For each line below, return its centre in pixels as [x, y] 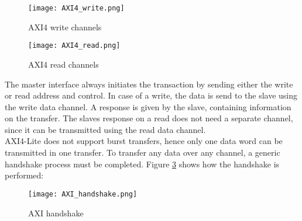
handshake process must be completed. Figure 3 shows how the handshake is [142, 164]
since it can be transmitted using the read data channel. [105, 129]
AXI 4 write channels [65, 27]
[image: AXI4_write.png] [76, 8]
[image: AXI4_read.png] [74, 46]
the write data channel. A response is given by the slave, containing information [148, 106]
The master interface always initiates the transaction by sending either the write [149, 84]
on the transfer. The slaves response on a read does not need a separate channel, [149, 118]
